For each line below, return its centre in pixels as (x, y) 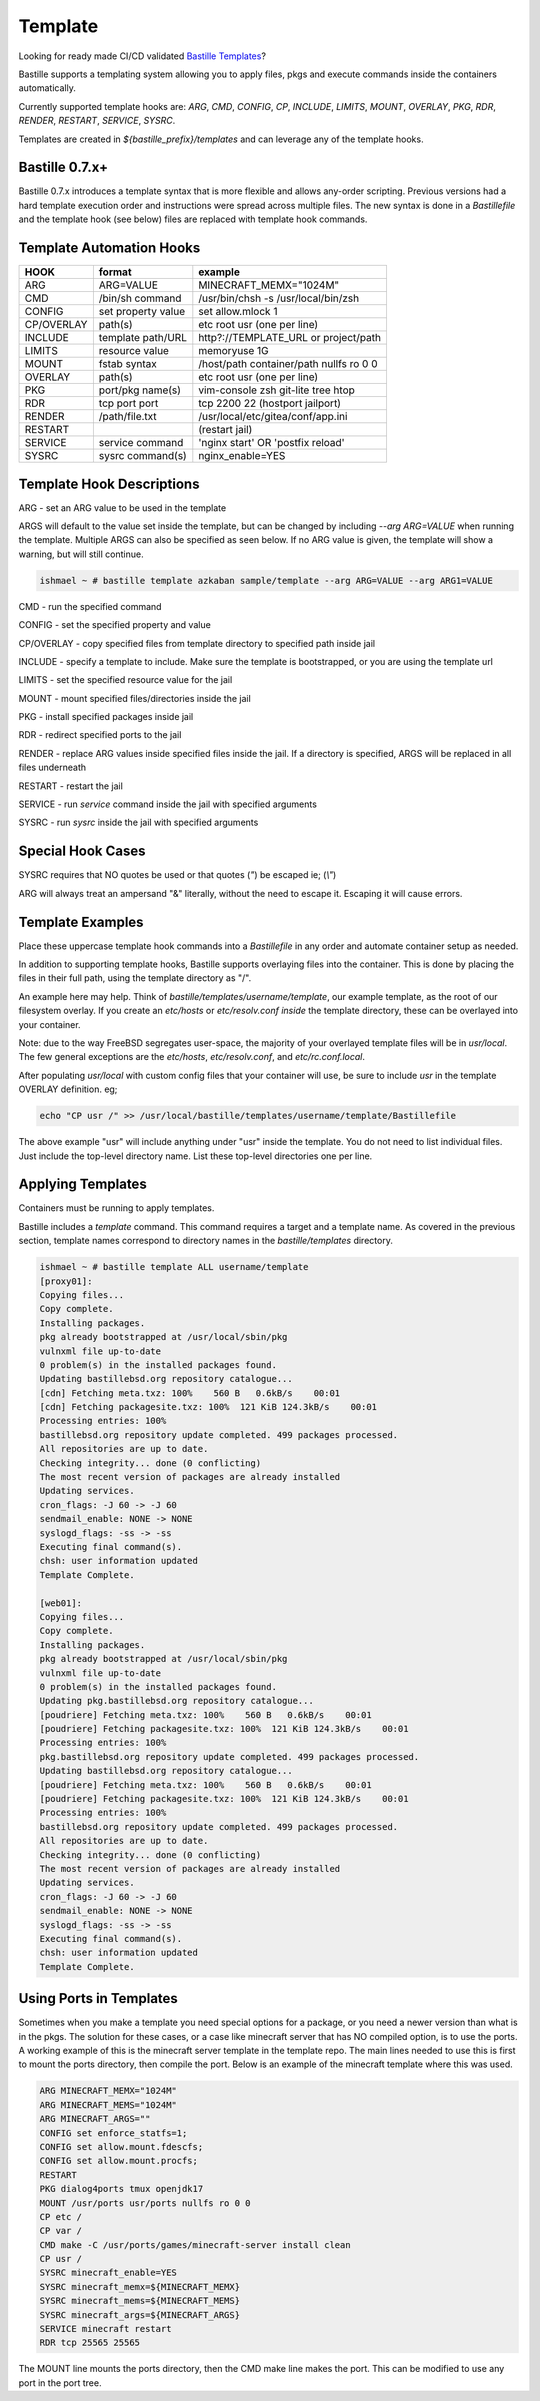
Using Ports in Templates (98, 1998)
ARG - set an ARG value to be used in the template (122, 507)
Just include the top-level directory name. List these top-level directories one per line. (195, 1156)
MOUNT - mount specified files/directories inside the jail (135, 698)
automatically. (47, 88)
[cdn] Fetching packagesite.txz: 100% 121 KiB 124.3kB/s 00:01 (208, 1407)
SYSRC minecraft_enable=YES (108, 2273)
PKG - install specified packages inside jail (106, 717)
